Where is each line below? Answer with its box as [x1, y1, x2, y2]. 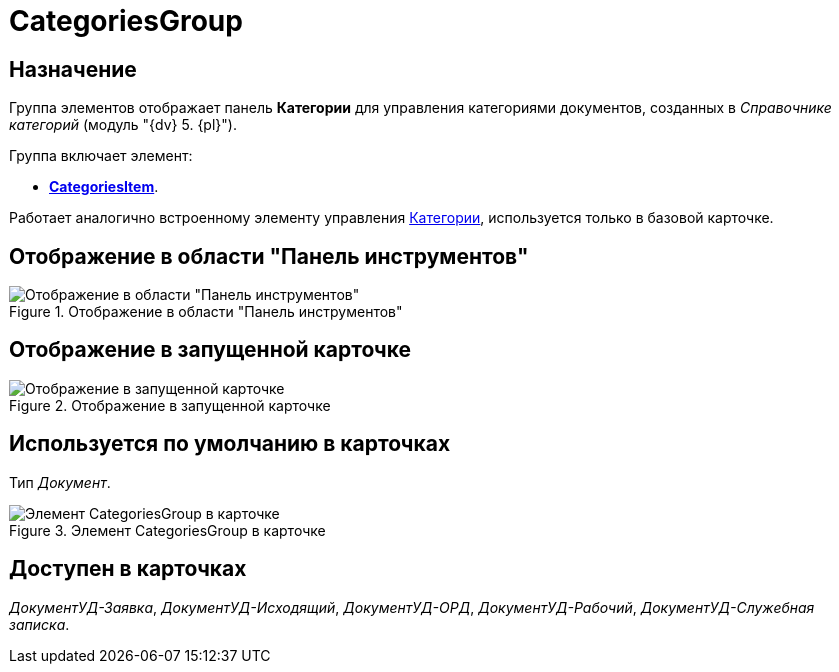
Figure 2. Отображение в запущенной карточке [9, 396, 331, 414]
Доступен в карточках [9, 556, 247, 582]
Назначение [9, 56, 137, 82]
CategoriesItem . [49, 178, 159, 196]
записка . [9, 615, 70, 633]
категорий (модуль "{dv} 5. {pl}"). [9, 116, 237, 134]
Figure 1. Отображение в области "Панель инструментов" [9, 303, 403, 321]
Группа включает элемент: [9, 147, 193, 165]
